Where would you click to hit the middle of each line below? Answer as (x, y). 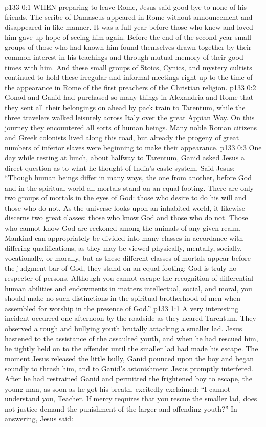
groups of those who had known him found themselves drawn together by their (128, 47)
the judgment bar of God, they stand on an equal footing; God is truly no (121, 268)
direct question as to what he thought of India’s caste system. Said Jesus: (120, 167)
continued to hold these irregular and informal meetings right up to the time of (129, 77)
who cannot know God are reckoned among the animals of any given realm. (123, 228)
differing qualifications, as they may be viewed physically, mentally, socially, (123, 248)
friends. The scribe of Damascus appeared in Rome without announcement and (129, 17)
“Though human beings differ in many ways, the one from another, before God (128, 178)
